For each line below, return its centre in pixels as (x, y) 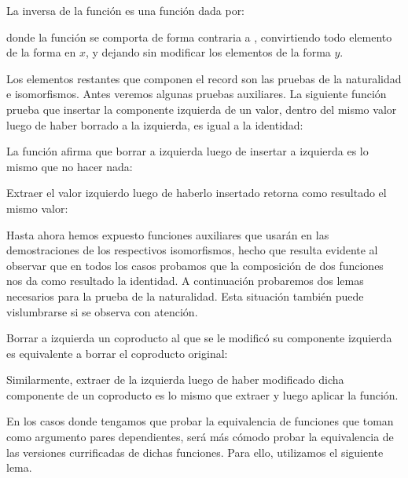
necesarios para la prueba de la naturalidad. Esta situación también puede (185, 296)
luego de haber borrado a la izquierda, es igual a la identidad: (155, 124)
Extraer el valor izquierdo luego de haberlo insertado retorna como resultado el (197, 193)
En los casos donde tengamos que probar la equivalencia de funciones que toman (200, 421)
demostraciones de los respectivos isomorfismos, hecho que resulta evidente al (192, 250)
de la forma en (41, 52)
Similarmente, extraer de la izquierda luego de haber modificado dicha (175, 379)
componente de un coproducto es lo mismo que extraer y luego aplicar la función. (202, 394)
